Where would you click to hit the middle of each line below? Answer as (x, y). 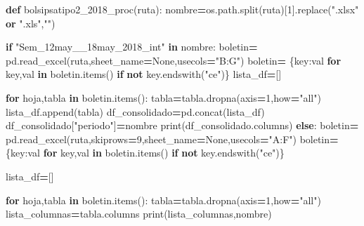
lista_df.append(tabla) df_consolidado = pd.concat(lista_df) (135, 111)
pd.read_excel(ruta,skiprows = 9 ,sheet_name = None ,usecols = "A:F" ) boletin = (172, 139)
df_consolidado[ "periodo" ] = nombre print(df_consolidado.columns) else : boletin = (182, 125)
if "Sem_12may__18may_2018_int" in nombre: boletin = (132, 47)
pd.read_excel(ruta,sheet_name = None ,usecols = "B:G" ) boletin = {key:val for (174, 60)
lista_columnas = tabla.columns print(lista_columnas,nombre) (139, 214)
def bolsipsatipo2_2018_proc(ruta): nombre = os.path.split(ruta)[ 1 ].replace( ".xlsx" (182, 9)
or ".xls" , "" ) (31, 23)
